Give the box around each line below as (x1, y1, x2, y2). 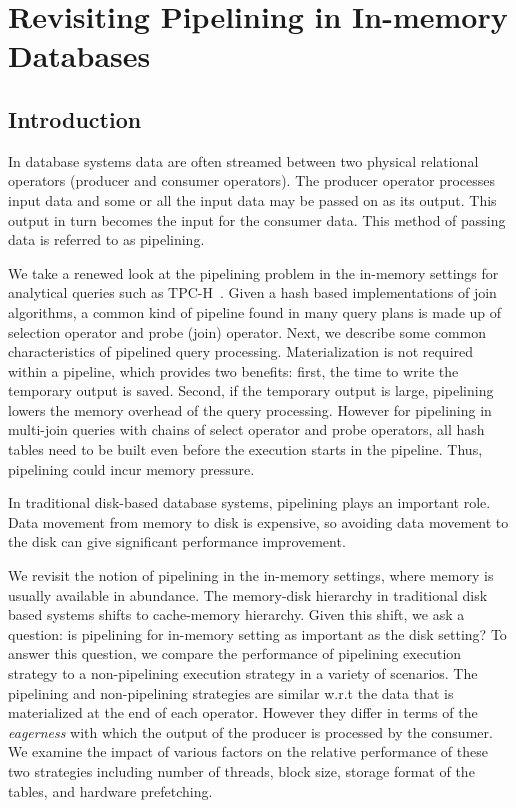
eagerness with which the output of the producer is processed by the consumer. (8, 721, 493, 742)
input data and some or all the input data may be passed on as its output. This (8, 189, 497, 210)
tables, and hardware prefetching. (8, 780, 213, 801)
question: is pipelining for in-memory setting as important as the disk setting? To (8, 623, 507, 644)
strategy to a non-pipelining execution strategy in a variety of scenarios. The (8, 663, 478, 684)
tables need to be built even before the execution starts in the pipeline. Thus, (8, 439, 483, 460)
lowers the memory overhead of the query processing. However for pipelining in (8, 399, 492, 420)
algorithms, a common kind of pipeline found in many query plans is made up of (8, 301, 502, 322)
